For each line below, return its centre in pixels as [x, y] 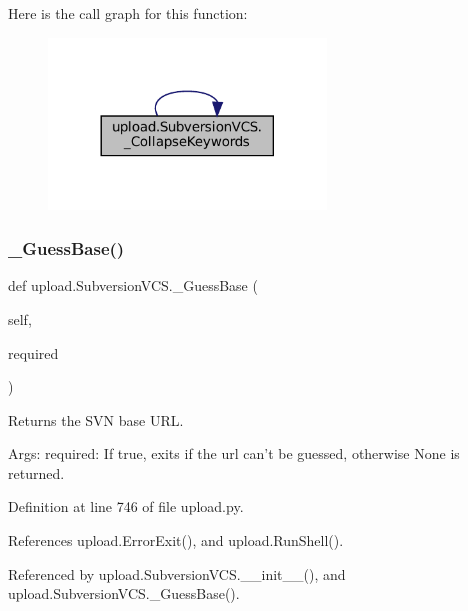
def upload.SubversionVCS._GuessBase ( [133, 285]
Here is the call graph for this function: [128, 13]
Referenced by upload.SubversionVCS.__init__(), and [177, 573]
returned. [36, 472]
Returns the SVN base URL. [96, 419]
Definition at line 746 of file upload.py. [126, 506]
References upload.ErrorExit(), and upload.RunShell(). [176, 540]
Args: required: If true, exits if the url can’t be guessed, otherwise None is [234, 453]
